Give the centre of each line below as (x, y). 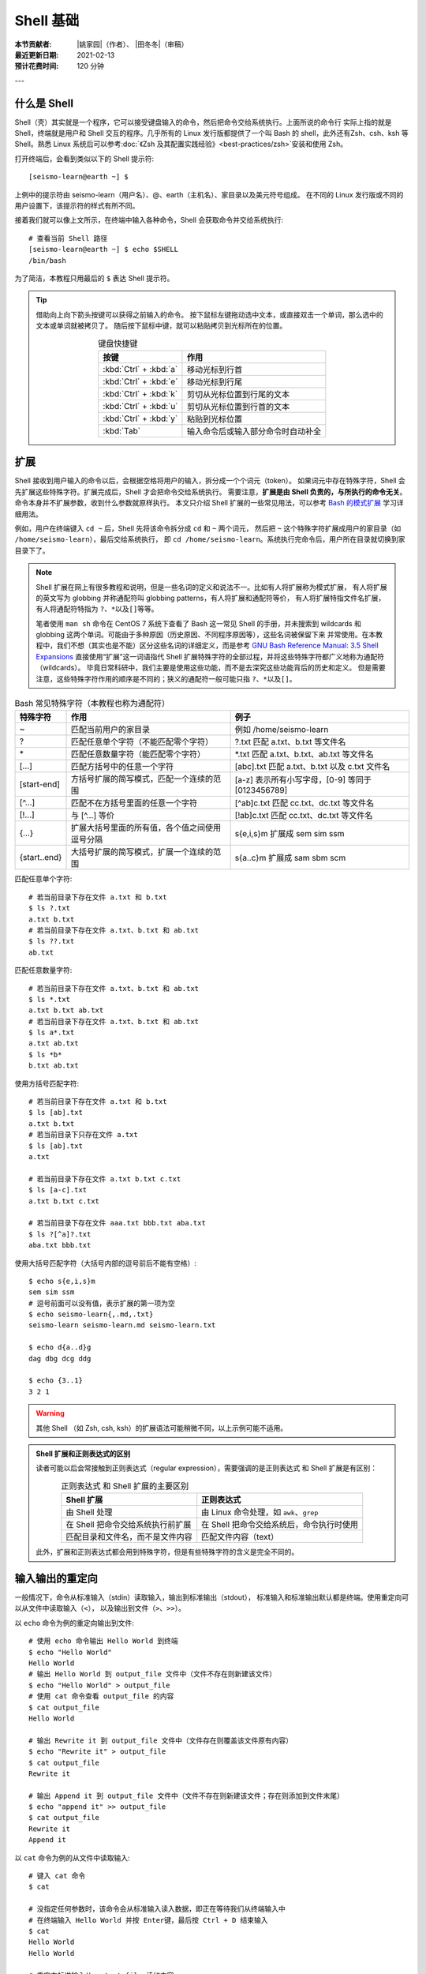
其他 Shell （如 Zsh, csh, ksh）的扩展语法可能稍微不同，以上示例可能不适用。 (162, 1428)
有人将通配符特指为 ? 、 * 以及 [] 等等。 (97, 609)
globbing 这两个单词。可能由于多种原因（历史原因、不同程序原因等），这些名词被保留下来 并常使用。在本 (206, 635)
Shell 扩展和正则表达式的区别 (83, 1454)
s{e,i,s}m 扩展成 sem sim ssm (290, 834)
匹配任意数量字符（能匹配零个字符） (138, 754)
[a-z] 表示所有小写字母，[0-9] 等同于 (303, 780)
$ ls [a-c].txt (58, 1190)
